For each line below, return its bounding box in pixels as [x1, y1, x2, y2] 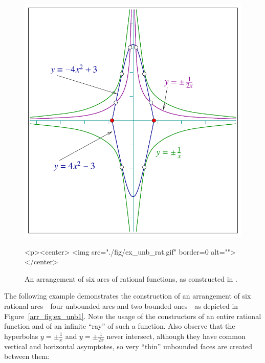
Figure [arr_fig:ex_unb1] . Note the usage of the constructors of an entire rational [4, 310, 261, 321]
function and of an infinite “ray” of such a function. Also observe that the [4, 321, 235, 331]
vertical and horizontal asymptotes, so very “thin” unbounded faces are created [4, 341, 253, 351]
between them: [4, 351, 50, 361]
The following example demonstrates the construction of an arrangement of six [4, 290, 251, 301]
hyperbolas [4, 330, 38, 341]
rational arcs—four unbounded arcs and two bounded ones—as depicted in [4, 300, 238, 311]
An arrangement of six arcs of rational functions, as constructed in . [25, 273, 237, 284]
